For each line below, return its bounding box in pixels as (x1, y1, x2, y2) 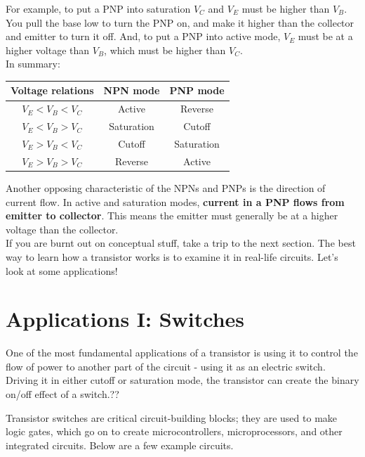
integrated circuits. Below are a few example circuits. (6, 437, 234, 452)
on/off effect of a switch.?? (6, 387, 119, 401)
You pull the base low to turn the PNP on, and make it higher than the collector (6, 15, 354, 30)
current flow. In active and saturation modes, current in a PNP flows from (6, 194, 345, 209)
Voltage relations (11, 83, 94, 98)
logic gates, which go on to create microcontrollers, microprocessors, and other (6, 424, 343, 439)
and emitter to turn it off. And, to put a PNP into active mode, (6, 29, 281, 44)
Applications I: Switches (6, 304, 245, 333)
